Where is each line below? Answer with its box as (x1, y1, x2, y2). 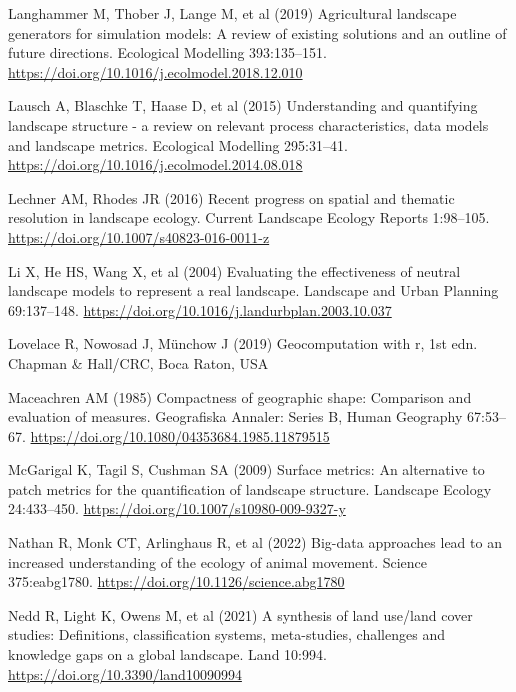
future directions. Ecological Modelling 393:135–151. (8, 42, 327, 63)
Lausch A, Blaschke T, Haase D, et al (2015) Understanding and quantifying (8, 95, 478, 116)
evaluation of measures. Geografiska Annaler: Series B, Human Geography (8, 406, 463, 427)
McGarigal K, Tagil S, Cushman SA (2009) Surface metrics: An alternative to (8, 459, 485, 480)
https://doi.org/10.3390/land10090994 (8, 663, 242, 684)
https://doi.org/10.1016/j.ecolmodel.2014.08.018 (8, 154, 303, 175)
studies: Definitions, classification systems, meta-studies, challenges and (8, 624, 445, 645)
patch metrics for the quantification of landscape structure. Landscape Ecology (8, 478, 492, 499)
